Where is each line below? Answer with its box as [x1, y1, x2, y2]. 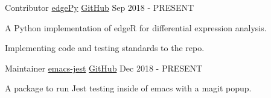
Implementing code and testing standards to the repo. [5, 41, 205, 54]
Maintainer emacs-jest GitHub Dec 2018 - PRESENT [5, 61, 203, 74]
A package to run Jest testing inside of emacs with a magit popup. [5, 82, 252, 94]
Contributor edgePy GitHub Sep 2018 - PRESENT [5, 1, 194, 13]
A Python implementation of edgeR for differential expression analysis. [5, 21, 267, 34]
